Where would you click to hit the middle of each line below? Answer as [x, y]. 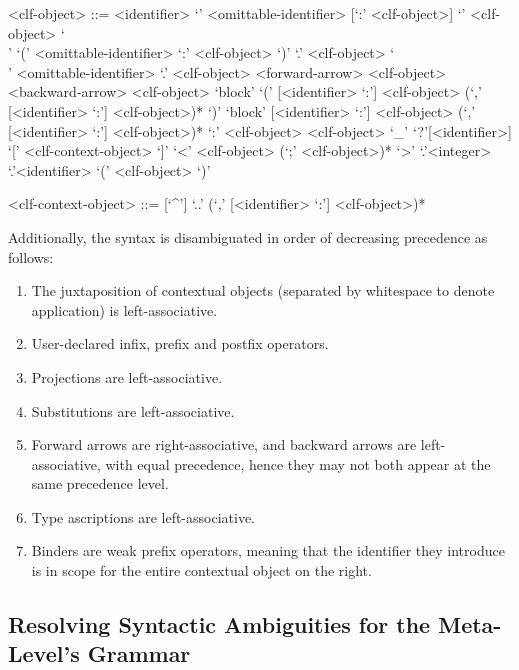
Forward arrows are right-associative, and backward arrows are [224, 444]
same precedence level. [100, 483]
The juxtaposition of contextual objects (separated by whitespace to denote [263, 290]
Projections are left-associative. [127, 376]
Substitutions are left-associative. [133, 410]
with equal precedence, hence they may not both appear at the [298, 463]
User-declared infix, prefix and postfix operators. [180, 343]
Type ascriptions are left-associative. [143, 516]
